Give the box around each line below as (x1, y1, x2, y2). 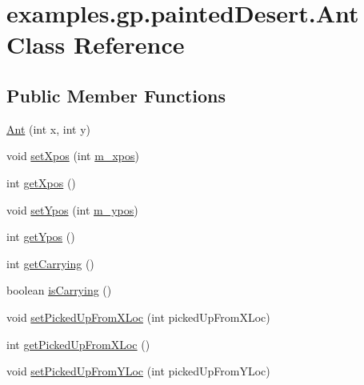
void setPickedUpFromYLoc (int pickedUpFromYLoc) (6, 363, 270, 379)
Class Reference (6, 28, 185, 61)
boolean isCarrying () (6, 282, 112, 299)
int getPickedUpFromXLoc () (6, 335, 150, 352)
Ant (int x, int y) (6, 120, 91, 137)
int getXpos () (6, 174, 76, 190)
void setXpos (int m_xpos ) (6, 147, 139, 164)
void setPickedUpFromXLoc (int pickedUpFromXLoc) (6, 308, 270, 325)
